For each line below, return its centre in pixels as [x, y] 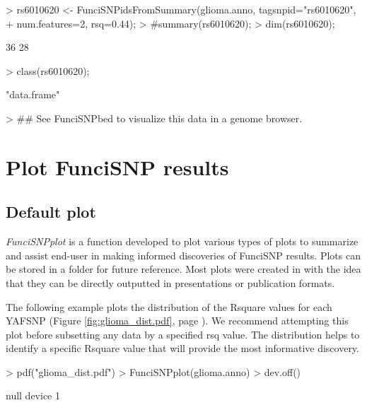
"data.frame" [33, 94]
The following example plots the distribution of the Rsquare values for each [169, 306]
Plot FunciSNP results [117, 166]
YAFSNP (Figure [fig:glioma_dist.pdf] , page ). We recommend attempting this [177, 321]
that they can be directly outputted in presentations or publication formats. [170, 282]
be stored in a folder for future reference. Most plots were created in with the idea [183, 269]
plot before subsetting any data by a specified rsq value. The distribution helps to [183, 334]
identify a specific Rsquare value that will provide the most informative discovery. [182, 348]
